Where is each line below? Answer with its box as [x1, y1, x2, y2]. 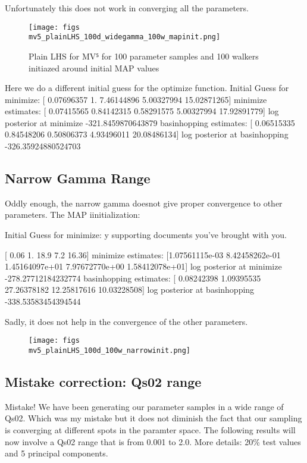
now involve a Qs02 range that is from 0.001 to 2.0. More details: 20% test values [5, 435, 301, 448]
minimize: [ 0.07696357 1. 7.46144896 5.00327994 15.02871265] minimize [5, 93, 267, 105]
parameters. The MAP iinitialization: [5, 208, 140, 221]
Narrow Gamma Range [5, 169, 151, 187]
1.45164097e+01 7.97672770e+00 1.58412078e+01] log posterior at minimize [5, 260, 282, 273]
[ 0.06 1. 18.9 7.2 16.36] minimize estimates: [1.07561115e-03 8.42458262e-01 [5, 248, 281, 261]
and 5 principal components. [5, 447, 108, 459]
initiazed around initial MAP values [29, 61, 159, 74]
